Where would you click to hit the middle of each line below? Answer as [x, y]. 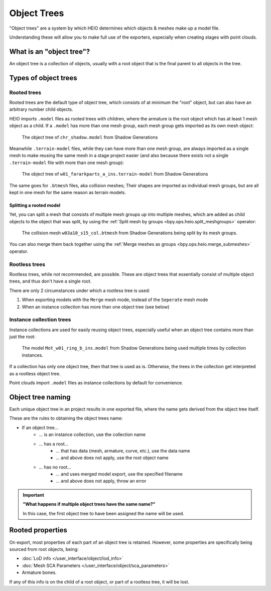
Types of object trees [43, 78]
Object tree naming [40, 397]
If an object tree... [40, 427]
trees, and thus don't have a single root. [50, 281]
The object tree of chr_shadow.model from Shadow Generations [90, 137]
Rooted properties [38, 530]
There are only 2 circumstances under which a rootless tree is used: [80, 290]
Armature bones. [39, 572]
